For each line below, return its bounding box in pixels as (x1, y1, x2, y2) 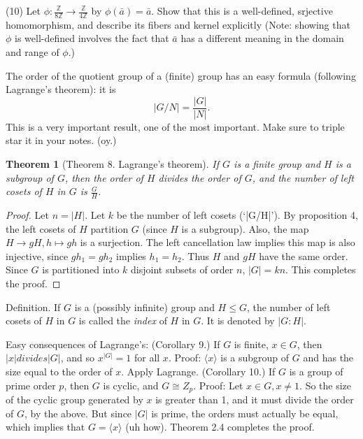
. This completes (285, 262, 356, 277)
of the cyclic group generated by (6, 392, 143, 407)
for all (134, 350, 160, 365)
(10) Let (6, 3, 41, 17)
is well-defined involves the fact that (15, 31, 169, 45)
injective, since (6, 248, 69, 263)
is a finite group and (234, 157, 321, 171)
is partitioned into (42, 262, 120, 277)
